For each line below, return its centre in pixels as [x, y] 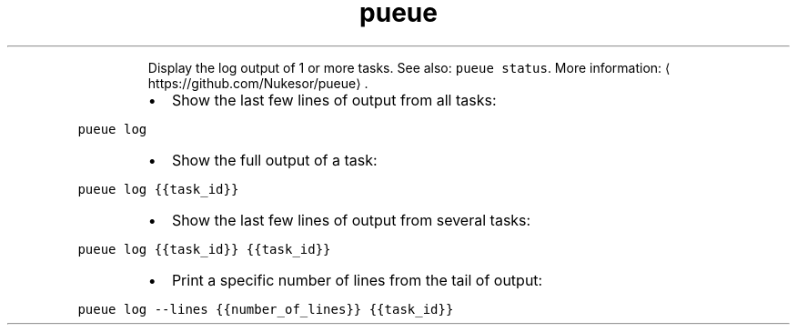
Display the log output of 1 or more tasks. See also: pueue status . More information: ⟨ [409, 67]
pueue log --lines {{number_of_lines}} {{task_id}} [266, 309]
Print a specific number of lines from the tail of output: [357, 280]
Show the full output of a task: [274, 160]
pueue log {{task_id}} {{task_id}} [204, 249]
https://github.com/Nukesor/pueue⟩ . [258, 83]
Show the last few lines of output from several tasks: [351, 220]
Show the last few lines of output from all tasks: [334, 100]
